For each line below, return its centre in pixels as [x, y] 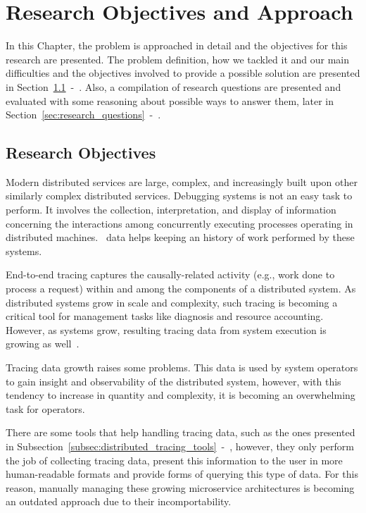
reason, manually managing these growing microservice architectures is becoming [180, 487]
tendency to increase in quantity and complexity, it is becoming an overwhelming [181, 395]
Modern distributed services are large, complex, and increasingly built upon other [182, 181]
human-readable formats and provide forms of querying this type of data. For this [182, 474]
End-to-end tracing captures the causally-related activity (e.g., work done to [170, 274]
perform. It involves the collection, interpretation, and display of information [171, 210]
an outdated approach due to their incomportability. [119, 501]
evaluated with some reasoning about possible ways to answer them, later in [170, 100]
